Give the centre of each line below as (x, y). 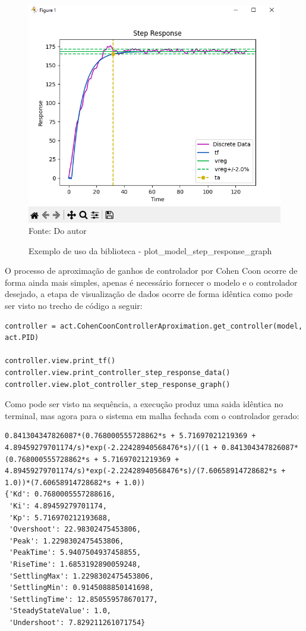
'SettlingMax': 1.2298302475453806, (81, 576)
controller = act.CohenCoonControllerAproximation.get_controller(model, (154, 326)
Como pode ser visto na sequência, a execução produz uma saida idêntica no (144, 404)
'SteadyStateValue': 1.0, (60, 611)
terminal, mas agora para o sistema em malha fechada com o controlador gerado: (152, 415)
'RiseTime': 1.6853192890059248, (75, 564)
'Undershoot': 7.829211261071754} (77, 622)
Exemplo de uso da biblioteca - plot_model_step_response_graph (150, 250)
